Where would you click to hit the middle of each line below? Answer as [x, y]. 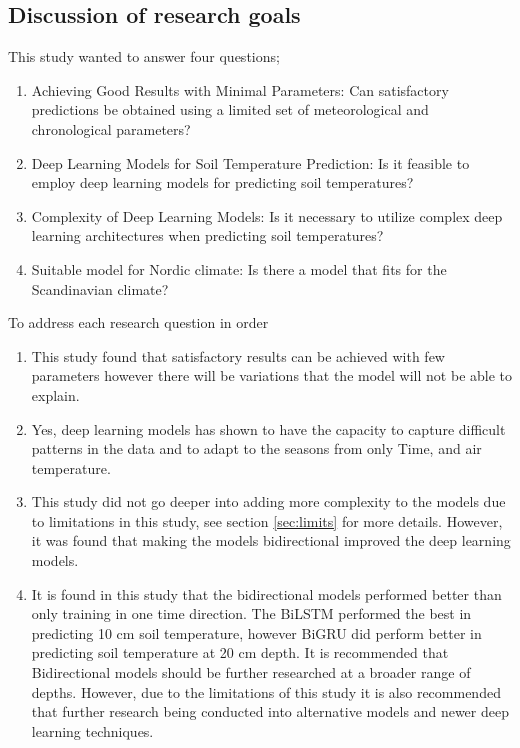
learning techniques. [92, 730]
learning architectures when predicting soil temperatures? [207, 235]
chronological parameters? [111, 128]
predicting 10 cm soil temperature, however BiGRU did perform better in [256, 632]
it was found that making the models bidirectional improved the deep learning [271, 540]
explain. [55, 394]
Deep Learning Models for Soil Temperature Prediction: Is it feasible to [250, 162]
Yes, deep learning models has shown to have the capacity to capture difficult [268, 428]
